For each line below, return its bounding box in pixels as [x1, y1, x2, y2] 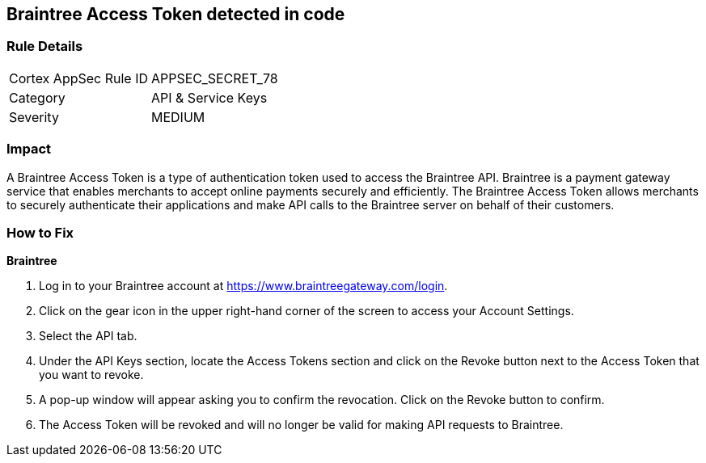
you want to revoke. [39, 368, 144, 382]
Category [9, 89, 66, 106]
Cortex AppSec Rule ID [9, 69, 149, 86]
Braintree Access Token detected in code [6, 4, 345, 24]
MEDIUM [151, 108, 205, 125]
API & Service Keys [151, 89, 268, 106]
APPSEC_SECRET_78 [151, 69, 278, 86]
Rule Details [6, 38, 83, 55]
